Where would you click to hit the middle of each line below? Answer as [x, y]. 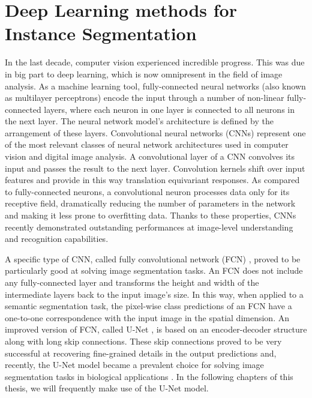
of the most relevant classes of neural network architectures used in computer [147, 144]
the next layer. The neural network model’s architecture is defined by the [139, 121]
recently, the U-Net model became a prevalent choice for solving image [134, 365]
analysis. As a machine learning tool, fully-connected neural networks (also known [155, 86]
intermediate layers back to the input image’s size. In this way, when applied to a [154, 294]
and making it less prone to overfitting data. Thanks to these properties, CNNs [151, 215]
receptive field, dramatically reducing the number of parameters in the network [150, 203]
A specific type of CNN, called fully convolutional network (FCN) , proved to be [153, 258]
